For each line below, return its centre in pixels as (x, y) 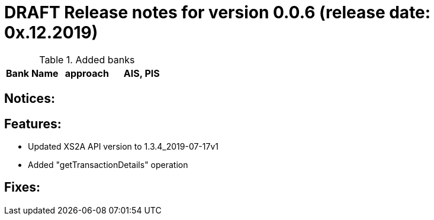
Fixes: (22, 187)
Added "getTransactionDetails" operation (108, 165)
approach (87, 73)
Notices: (30, 99)
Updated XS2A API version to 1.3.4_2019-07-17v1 (123, 147)
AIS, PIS (142, 73)
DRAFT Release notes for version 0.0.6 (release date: (218, 12)
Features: (33, 124)
